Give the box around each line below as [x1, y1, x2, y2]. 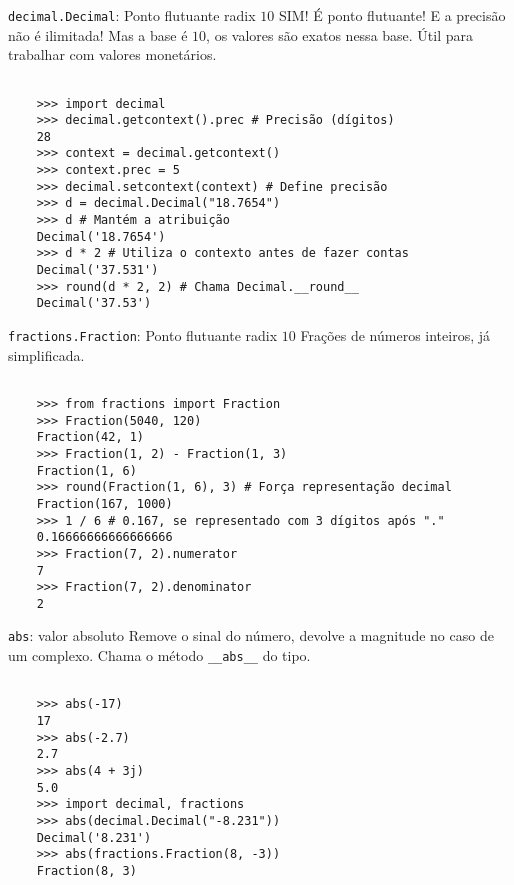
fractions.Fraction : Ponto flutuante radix [8, 325, 278, 346]
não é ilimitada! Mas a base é [8, 24, 188, 45]
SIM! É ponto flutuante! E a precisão [278, 5, 506, 25]
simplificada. [8, 344, 85, 365]
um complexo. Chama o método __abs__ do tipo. [8, 645, 311, 666]
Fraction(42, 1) [36, 430, 145, 445]
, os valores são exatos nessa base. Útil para [206, 24, 474, 45]
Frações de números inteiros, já [300, 325, 490, 346]
